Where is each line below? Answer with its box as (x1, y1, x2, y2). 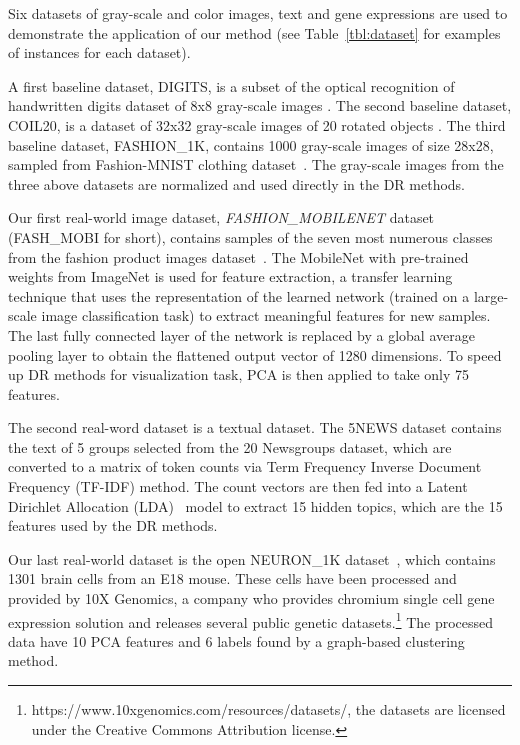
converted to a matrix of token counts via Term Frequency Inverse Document (8, 456, 482, 477)
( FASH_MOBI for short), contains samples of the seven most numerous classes (8, 226, 493, 247)
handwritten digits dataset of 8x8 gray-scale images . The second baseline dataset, (8, 95, 512, 116)
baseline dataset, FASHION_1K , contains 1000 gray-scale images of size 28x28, (8, 134, 494, 155)
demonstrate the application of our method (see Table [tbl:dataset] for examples (8, 22, 501, 43)
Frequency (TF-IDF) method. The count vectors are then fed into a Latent (8, 476, 468, 497)
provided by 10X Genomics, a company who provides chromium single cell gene (8, 588, 495, 609)
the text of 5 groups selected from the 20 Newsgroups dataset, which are (8, 436, 452, 457)
